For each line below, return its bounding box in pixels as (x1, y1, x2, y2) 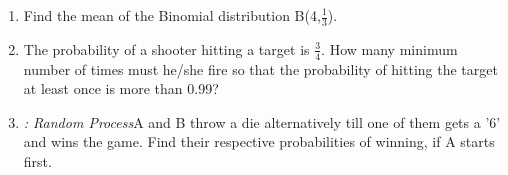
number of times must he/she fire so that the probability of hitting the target (23, 58, 498, 79)
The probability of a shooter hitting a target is (23, 38, 310, 59)
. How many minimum (321, 38, 458, 59)
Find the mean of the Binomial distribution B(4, (23, 5, 321, 25)
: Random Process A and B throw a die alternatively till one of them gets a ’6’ (23, 111, 501, 132)
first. (23, 151, 52, 172)
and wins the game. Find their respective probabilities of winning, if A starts (23, 131, 495, 152)
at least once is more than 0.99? (23, 78, 219, 99)
